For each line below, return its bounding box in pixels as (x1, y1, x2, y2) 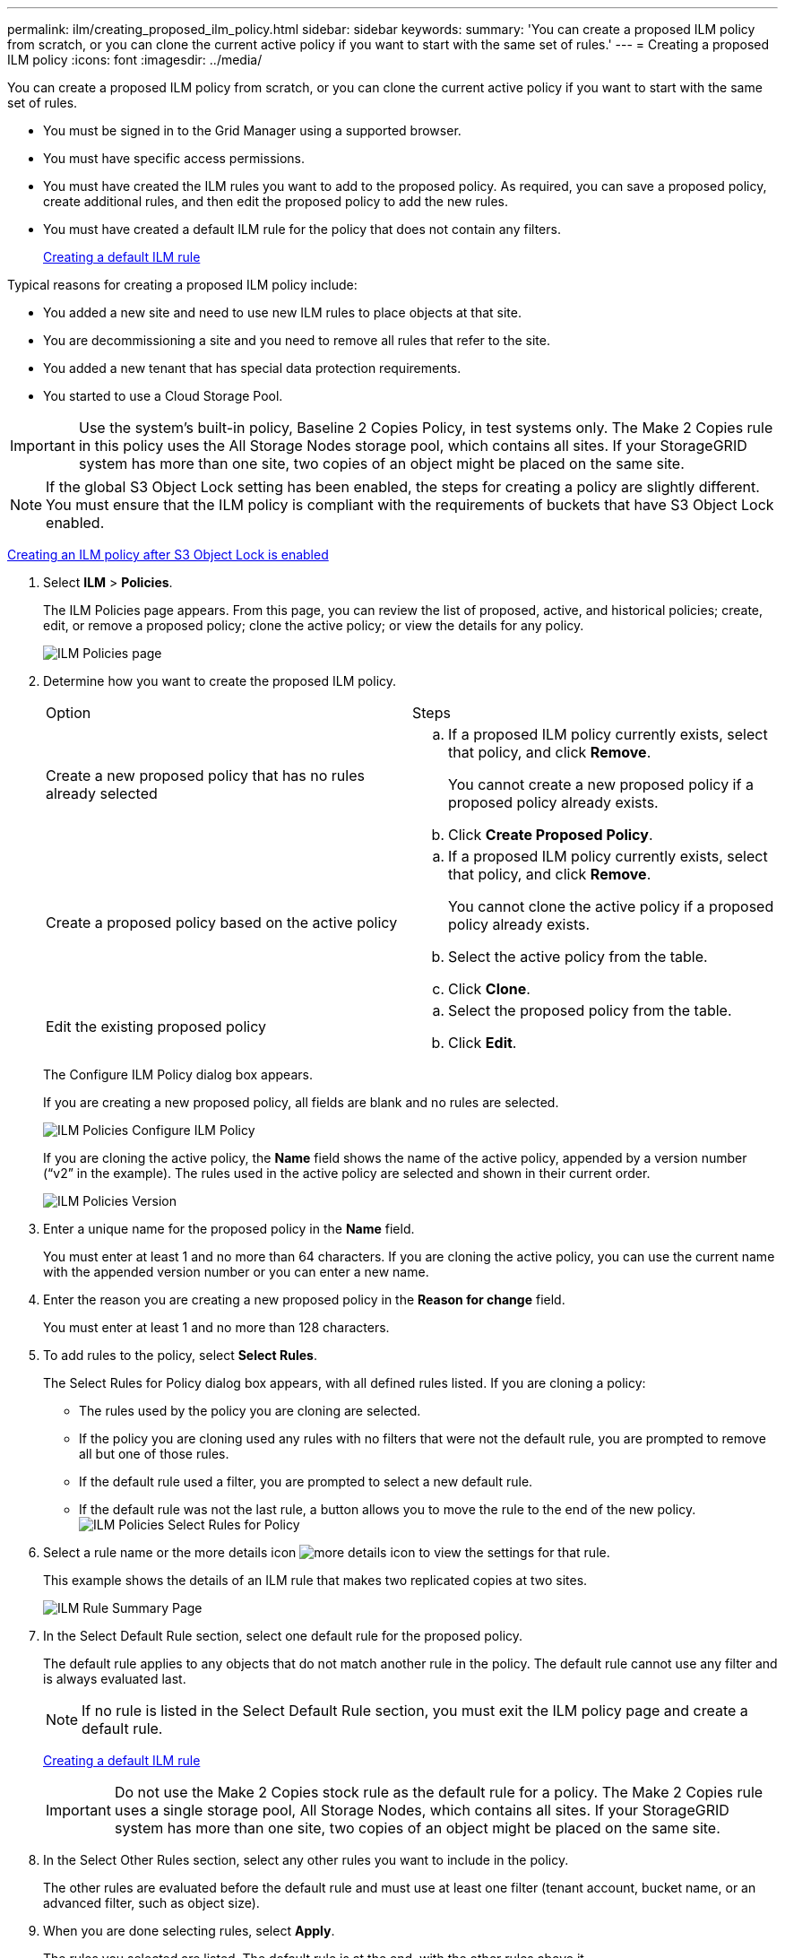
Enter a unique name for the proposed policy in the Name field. (43, 1221, 415, 1236)
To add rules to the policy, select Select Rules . (43, 1347, 317, 1363)
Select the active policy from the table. (448, 948, 708, 966)
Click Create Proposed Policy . (448, 826, 653, 844)
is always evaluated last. (43, 1671, 186, 1686)
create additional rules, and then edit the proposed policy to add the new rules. (43, 194, 508, 209)
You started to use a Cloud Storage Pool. (43, 388, 283, 403)
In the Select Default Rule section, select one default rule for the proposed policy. (43, 1628, 523, 1643)
